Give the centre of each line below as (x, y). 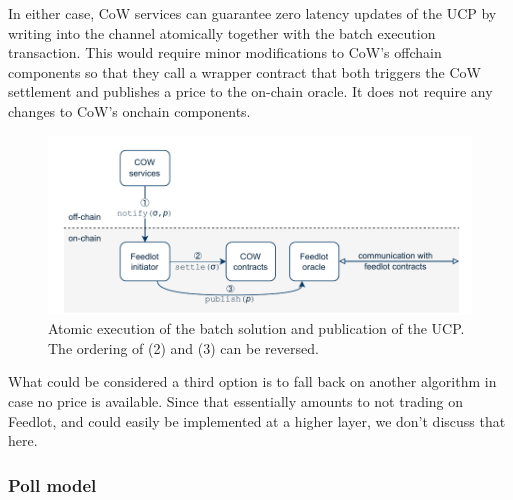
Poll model (52, 484)
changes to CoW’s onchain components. (129, 110)
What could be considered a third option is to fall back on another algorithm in (252, 381)
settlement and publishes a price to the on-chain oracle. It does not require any (250, 91)
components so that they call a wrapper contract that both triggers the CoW (244, 71)
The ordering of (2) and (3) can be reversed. (183, 347)
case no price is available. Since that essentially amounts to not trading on (236, 400)
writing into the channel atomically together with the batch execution (222, 32)
